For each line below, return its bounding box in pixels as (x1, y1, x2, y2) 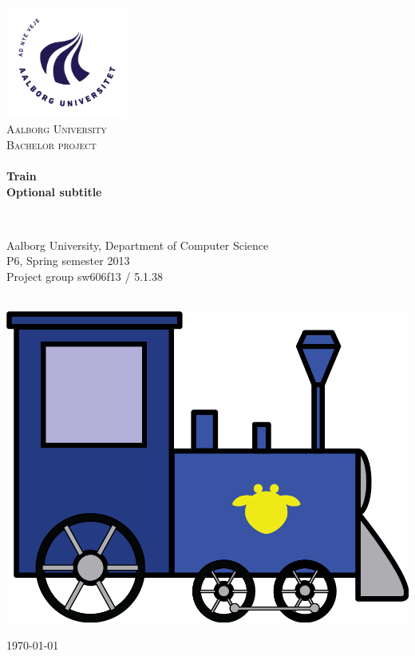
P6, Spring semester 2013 (6, 252, 130, 269)
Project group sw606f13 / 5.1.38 (6, 268, 163, 285)
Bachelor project (6, 136, 97, 152)
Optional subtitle (6, 183, 102, 200)
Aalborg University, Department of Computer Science (6, 236, 269, 253)
